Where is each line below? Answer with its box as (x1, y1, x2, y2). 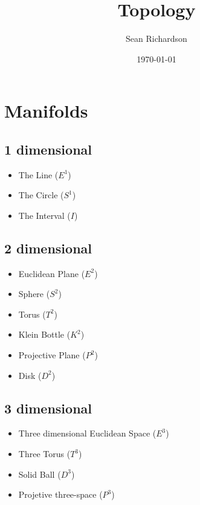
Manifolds (4, 98, 88, 123)
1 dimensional (4, 139, 92, 158)
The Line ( (18, 168, 59, 181)
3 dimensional (4, 398, 92, 417)
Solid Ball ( (18, 467, 61, 480)
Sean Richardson (126, 32, 187, 45)
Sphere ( (18, 287, 50, 300)
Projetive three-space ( (18, 488, 103, 501)
